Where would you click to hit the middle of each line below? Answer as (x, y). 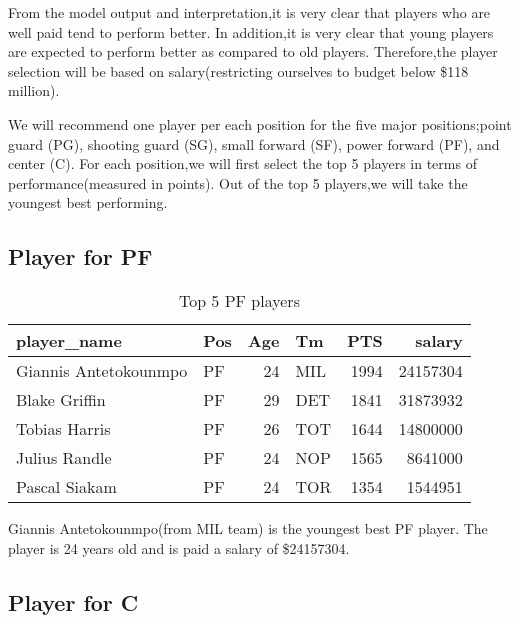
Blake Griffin (61, 400)
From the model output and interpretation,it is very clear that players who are (249, 12)
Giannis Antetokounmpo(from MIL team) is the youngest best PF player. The (248, 528)
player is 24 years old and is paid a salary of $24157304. (179, 547)
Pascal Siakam (66, 487)
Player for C (73, 601)
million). (34, 90)
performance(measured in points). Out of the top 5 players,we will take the (238, 182)
